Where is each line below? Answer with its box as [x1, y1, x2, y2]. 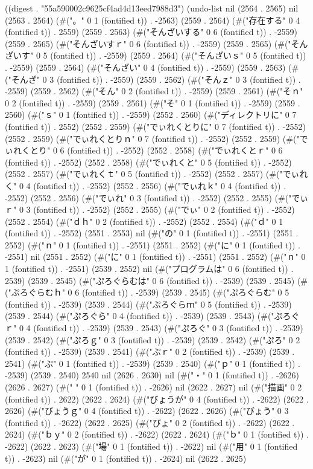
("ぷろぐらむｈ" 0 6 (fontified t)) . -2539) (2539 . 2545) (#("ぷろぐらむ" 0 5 [5, 286, 289, 299]
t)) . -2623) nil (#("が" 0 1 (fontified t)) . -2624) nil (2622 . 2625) [5, 451, 247, 464]
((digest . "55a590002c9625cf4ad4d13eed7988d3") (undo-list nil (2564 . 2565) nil [5, 2, 299, 14]
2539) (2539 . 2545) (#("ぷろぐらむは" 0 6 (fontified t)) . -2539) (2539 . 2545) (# [5, 274, 308, 286]
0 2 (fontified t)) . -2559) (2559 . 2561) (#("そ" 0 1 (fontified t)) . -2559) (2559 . [5, 96, 300, 109]
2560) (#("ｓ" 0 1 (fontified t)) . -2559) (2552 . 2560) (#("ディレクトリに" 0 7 [5, 108, 297, 121]
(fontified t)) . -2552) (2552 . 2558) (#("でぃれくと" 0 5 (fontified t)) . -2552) [5, 155, 292, 168]
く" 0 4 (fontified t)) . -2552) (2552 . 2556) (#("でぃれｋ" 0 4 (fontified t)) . [5, 179, 286, 192]
